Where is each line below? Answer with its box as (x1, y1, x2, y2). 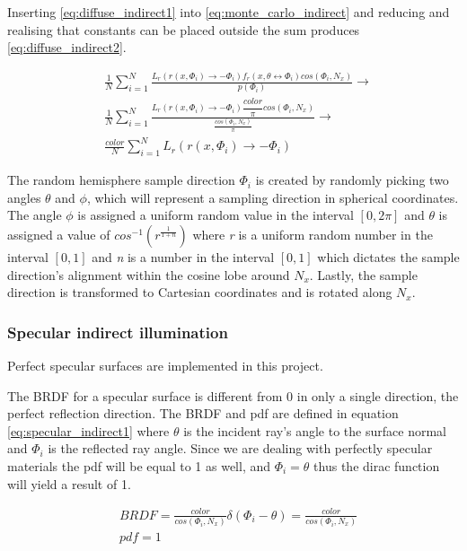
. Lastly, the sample (309, 265, 418, 284)
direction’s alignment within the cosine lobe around (7, 265, 290, 284)
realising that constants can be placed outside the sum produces (7, 20, 360, 39)
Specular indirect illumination (7, 320, 228, 343)
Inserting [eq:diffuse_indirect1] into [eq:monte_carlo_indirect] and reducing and (7, 3, 450, 21)
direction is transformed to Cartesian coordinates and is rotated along (7, 283, 392, 302)
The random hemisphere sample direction (7, 171, 235, 189)
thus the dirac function (313, 456, 440, 475)
